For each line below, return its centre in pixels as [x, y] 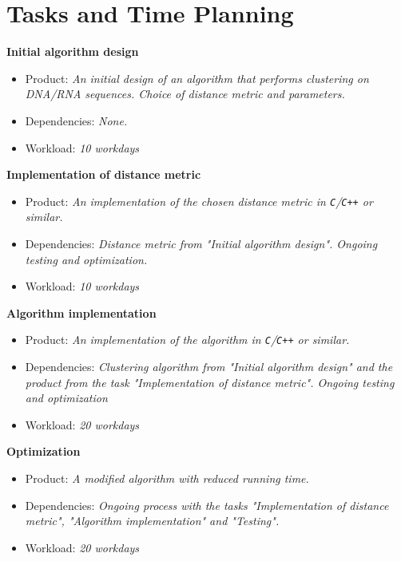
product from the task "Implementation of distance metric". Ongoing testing [210, 382]
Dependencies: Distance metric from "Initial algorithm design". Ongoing [201, 243]
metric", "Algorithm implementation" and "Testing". [152, 521]
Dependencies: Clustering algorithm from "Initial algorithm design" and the [209, 366]
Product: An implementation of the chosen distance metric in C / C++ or [199, 201]
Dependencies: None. [76, 120]
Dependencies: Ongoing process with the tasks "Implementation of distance [207, 505]
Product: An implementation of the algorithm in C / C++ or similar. [187, 340]
